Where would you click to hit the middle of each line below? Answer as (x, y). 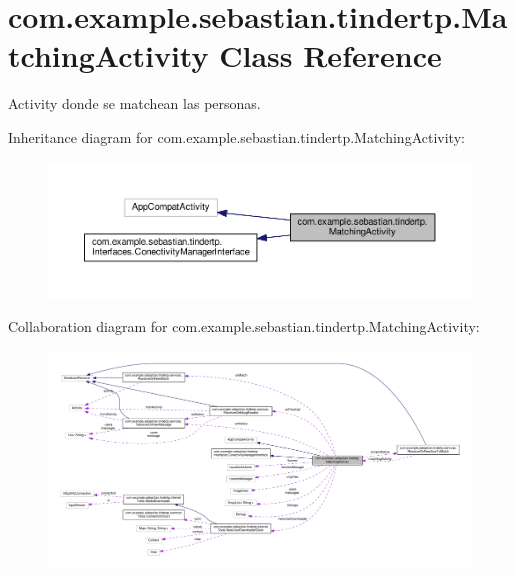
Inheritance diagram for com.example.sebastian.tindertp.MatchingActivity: (236, 136)
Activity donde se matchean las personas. (134, 103)
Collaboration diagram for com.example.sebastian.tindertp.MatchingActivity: (244, 326)
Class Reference (330, 55)
